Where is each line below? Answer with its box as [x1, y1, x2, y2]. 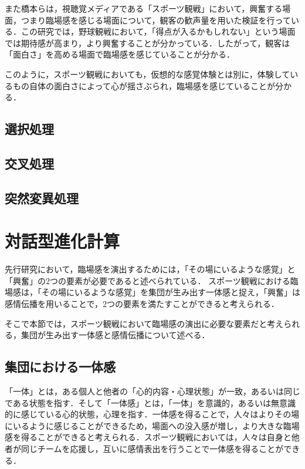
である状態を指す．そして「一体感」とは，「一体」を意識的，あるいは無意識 [5, 396, 296, 409]
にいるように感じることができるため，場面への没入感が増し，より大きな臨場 [5, 419, 300, 431]
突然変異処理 [5, 188, 79, 207]
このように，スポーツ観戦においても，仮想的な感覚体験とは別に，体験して [5, 68, 290, 80]
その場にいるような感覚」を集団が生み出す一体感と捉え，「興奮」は [41, 286, 300, 298]
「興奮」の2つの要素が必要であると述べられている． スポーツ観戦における [5, 274, 290, 286]
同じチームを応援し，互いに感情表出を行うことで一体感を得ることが [21, 442, 284, 454]
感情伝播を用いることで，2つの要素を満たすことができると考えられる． [5, 298, 279, 309]
